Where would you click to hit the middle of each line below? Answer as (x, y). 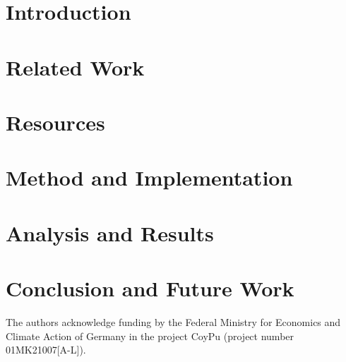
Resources (55, 122)
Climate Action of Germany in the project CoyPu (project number (150, 336)
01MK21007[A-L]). (46, 350)
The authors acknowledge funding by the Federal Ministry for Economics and (173, 322)
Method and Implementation (149, 177)
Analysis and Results (110, 233)
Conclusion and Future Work (150, 288)
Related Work (75, 67)
